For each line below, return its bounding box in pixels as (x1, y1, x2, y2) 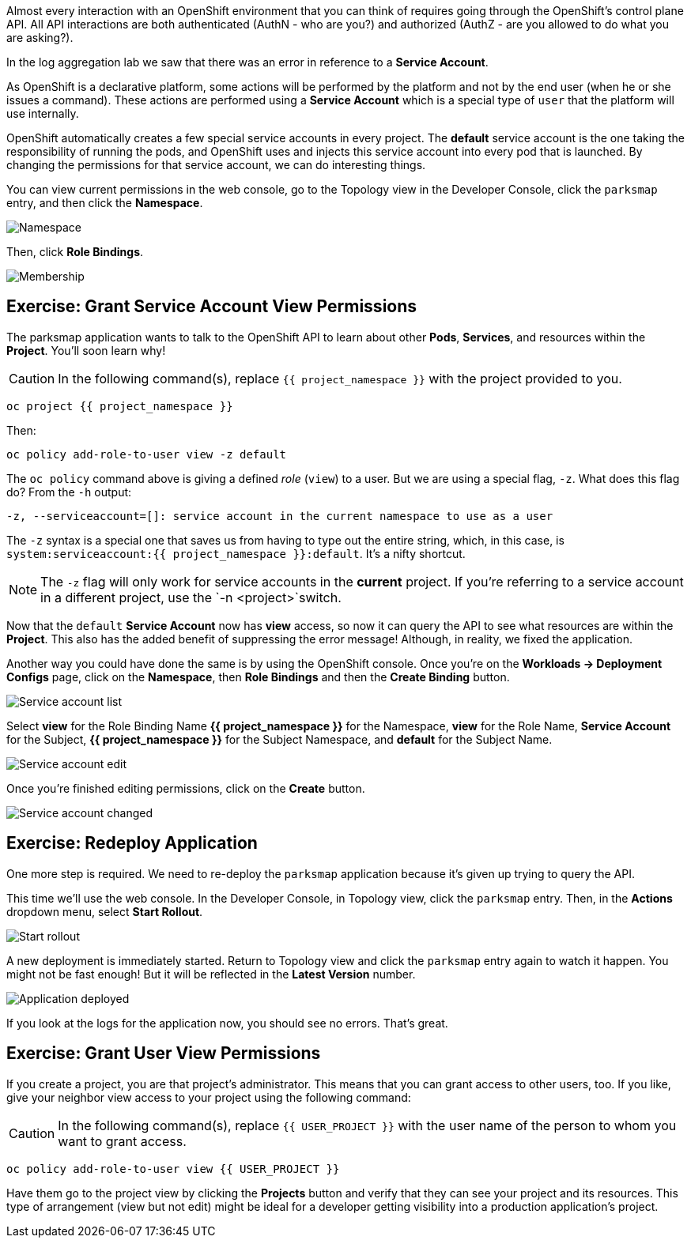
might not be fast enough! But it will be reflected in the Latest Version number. (6, 967, 416, 981)
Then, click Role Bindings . (6, 245, 144, 258)
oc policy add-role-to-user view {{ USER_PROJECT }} (6, 1162, 340, 1175)
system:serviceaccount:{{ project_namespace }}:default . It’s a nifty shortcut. (6, 546, 466, 560)
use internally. (6, 107, 79, 120)
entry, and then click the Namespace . (6, 196, 203, 209)
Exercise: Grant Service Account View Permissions (6, 296, 417, 317)
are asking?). (6, 31, 74, 44)
